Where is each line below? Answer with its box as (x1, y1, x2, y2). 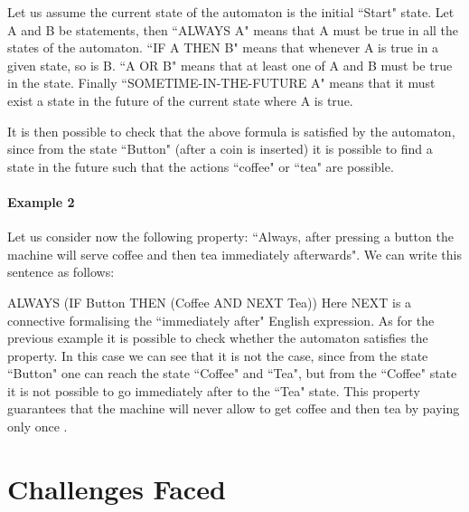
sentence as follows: (7, 262, 115, 281)
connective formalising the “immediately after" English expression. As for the (7, 310, 435, 329)
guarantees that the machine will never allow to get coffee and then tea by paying (7, 399, 460, 418)
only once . (7, 417, 68, 436)
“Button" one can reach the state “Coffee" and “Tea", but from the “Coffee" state (7, 364, 457, 383)
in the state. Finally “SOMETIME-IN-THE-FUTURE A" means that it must (7, 73, 436, 92)
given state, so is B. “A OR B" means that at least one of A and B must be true (7, 55, 453, 74)
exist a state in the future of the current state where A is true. (7, 90, 353, 109)
